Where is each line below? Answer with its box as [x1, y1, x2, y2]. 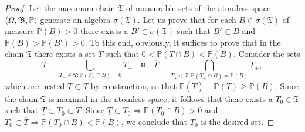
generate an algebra [40, 13, 111, 25]
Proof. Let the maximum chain [5, 2, 116, 13]
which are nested [5, 79, 65, 92]
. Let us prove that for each [137, 13, 236, 25]
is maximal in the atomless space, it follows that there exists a [49, 92, 273, 104]
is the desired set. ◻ [201, 115, 274, 127]
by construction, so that [90, 79, 177, 92]
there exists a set [34, 48, 96, 60]
